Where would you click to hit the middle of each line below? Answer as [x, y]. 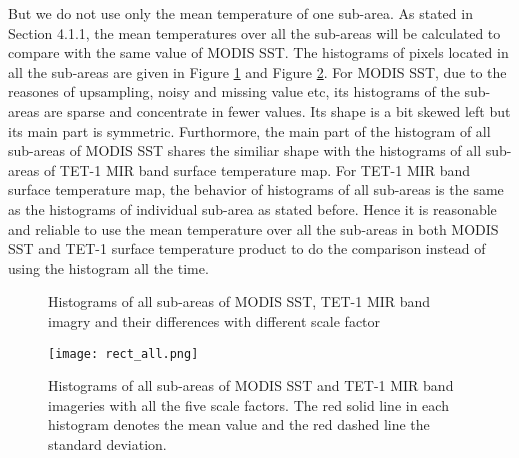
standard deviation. [107, 443]
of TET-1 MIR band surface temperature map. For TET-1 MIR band [257, 169]
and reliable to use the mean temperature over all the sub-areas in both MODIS [253, 228]
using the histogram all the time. [108, 267]
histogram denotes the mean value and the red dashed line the [239, 424]
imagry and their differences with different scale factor [214, 320]
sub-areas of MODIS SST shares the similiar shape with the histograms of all [245, 150]
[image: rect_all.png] [123, 353]
